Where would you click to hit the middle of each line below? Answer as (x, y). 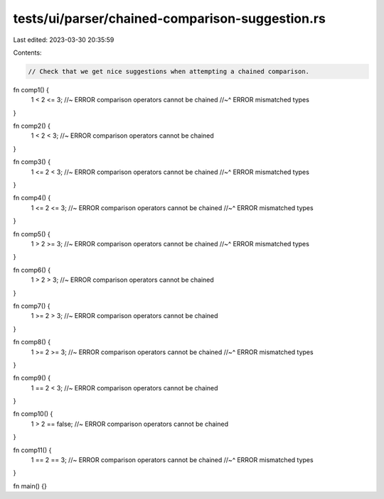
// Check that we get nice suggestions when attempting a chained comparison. (169, 71)
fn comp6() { (32, 270)
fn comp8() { (32, 342)
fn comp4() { (32, 198)
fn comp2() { (32, 126)
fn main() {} (30, 486)
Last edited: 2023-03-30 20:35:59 (64, 40)
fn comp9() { (32, 378)
